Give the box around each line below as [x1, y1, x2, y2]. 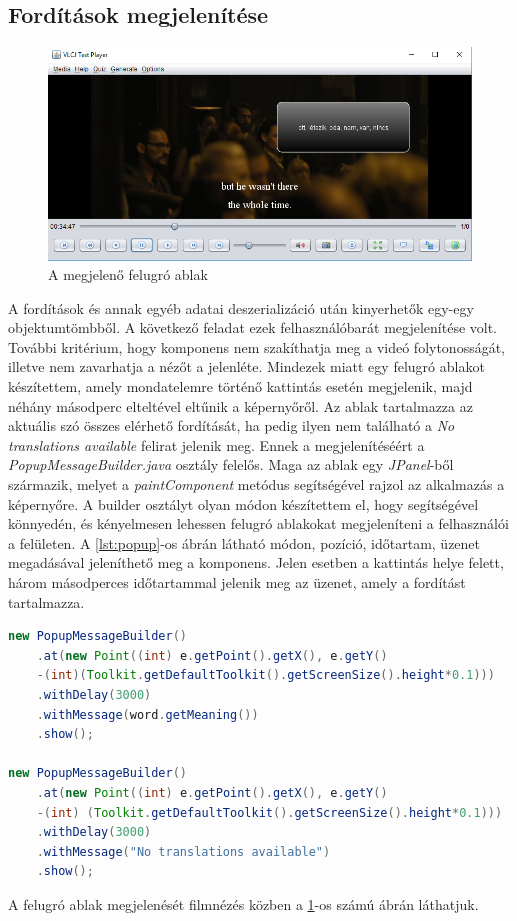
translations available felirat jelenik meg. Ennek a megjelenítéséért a [8, 434, 425, 455]
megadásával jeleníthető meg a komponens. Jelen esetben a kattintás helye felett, [8, 552, 504, 573]
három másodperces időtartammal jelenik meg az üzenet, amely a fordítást [8, 572, 466, 593]
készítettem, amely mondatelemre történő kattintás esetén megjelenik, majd [8, 376, 473, 397]
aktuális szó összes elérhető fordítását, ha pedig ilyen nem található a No [8, 415, 455, 436]
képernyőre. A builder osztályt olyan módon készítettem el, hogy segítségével [8, 493, 479, 514]
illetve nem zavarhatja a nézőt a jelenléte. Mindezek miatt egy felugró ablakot [8, 356, 485, 377]
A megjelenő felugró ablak [48, 264, 208, 285]
